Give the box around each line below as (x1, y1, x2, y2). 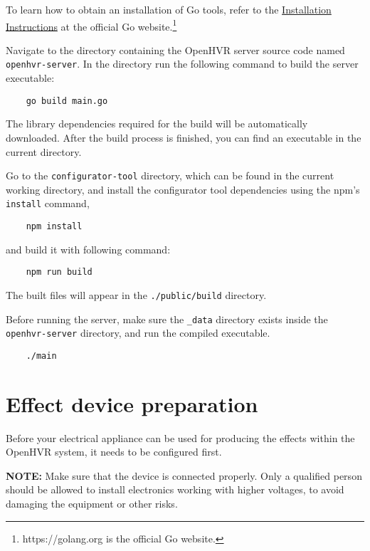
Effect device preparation (6, 389, 258, 418)
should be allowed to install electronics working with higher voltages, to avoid (6, 482, 344, 497)
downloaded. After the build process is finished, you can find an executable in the (6, 130, 361, 145)
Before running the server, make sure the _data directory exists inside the (6, 311, 328, 326)
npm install (26, 221, 83, 232)
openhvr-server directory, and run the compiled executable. (6, 325, 270, 340)
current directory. (6, 144, 82, 159)
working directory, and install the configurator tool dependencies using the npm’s (6, 182, 360, 196)
